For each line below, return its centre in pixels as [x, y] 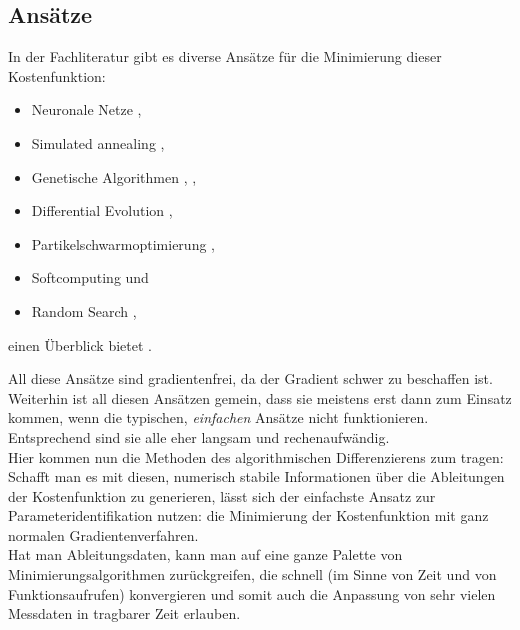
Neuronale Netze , [86, 109]
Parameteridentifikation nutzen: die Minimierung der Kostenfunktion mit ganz [248, 515]
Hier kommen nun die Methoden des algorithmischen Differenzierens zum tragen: [256, 456]
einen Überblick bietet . [80, 344]
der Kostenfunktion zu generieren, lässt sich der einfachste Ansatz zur [222, 495]
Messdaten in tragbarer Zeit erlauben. [124, 613]
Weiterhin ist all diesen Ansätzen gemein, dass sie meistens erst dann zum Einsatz [260, 397]
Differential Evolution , [102, 210]
